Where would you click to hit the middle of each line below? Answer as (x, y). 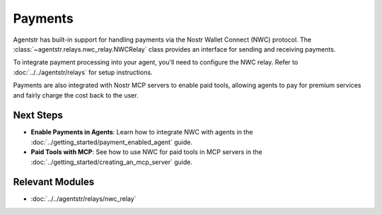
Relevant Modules (54, 182)
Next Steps (38, 116)
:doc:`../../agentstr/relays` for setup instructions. (83, 72)
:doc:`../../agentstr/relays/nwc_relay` (83, 199)
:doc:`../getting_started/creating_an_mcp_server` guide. (111, 162)
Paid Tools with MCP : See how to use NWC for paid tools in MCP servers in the (146, 152)
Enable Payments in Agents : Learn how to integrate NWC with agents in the (142, 132)
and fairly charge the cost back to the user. (76, 95)
